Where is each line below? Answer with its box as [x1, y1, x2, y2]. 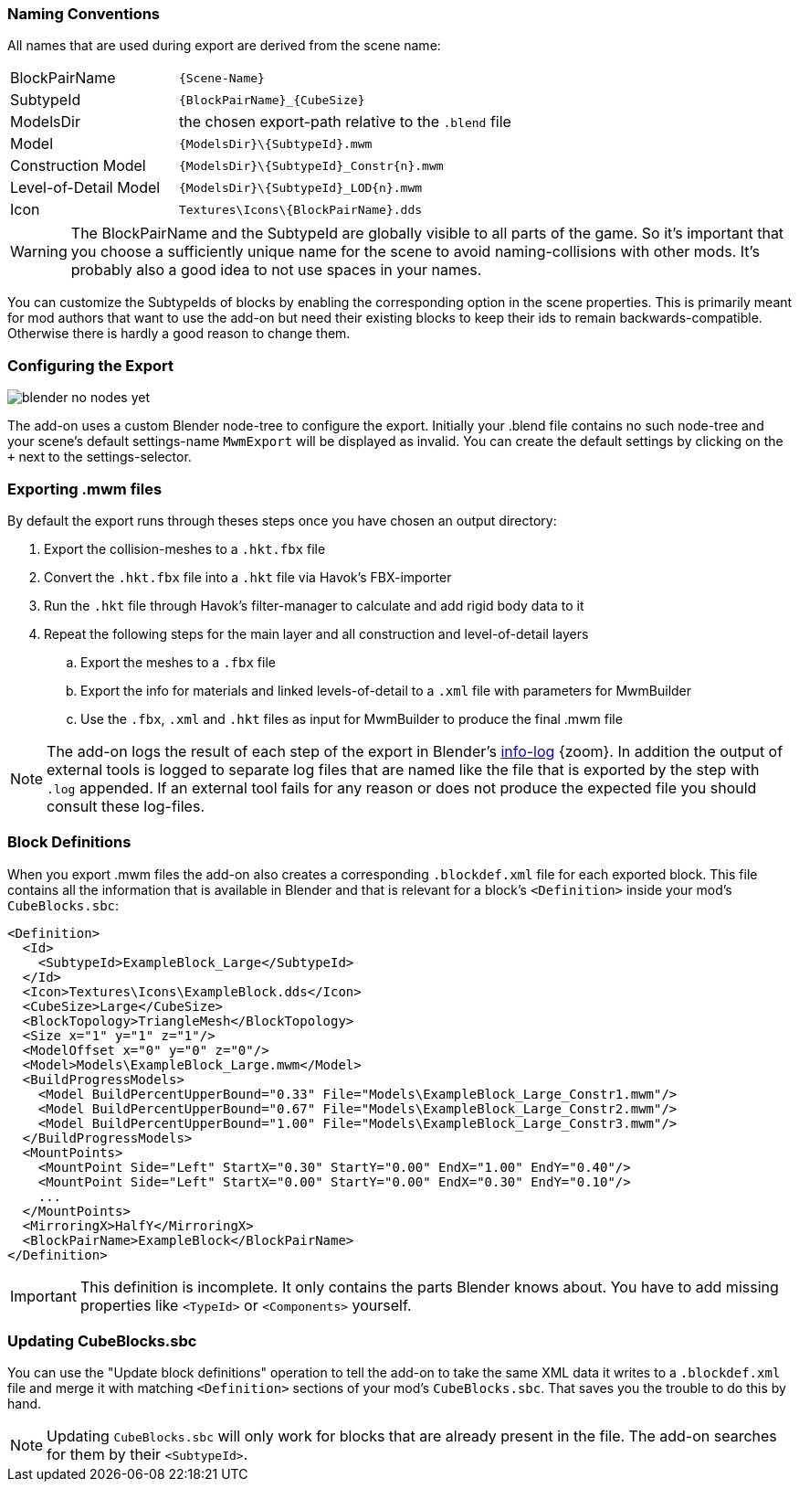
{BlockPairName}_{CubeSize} [178, 92, 365, 107]
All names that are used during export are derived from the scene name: [7, 37, 441, 54]
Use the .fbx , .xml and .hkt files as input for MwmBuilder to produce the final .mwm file [80, 710, 623, 727]
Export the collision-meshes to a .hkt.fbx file [44, 540, 326, 557]
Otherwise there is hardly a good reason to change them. [7, 325, 351, 342]
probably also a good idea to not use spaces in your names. [70, 261, 482, 280]
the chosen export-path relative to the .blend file [178, 112, 511, 132]
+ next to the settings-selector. [7, 449, 192, 465]
